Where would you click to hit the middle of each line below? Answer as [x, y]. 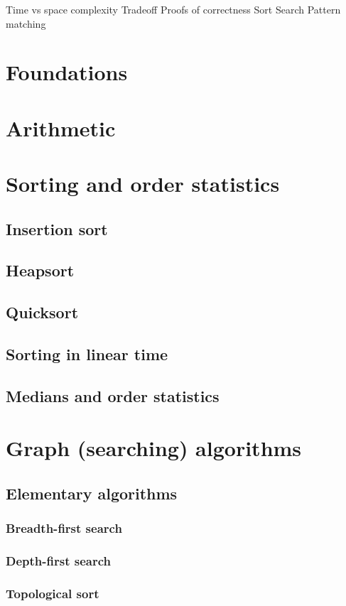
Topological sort [53, 593]
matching [26, 23]
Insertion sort [57, 228]
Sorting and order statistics [143, 184]
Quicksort [42, 312]
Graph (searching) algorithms [154, 448]
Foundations [67, 72]
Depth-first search [58, 561]
